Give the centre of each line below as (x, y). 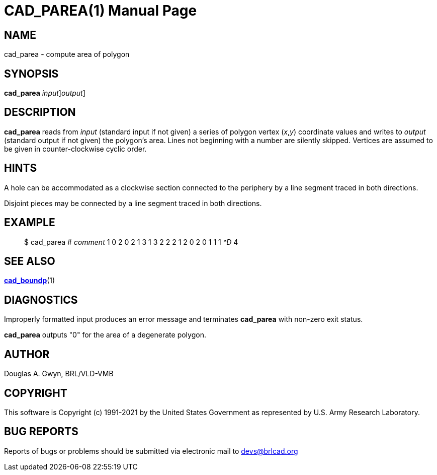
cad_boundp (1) (30, 281)
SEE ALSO (30, 261)
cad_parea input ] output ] (45, 93)
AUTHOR (27, 354)
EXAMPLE (30, 223)
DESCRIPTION (40, 112)
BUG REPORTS (41, 432)
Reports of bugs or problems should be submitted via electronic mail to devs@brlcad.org (151, 451)
